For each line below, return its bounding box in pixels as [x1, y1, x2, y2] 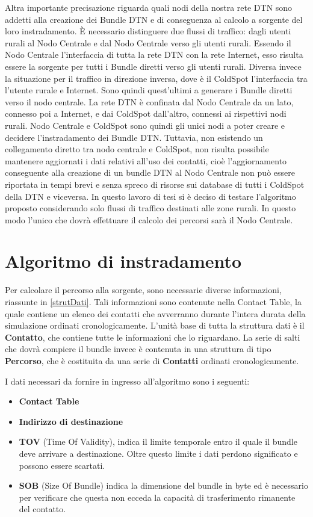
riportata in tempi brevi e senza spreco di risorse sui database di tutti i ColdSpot [5, 178, 305, 190]
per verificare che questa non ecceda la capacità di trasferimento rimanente [19, 491, 296, 503]
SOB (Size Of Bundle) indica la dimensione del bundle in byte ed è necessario [19, 479, 308, 492]
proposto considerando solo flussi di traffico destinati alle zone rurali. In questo [5, 202, 296, 214]
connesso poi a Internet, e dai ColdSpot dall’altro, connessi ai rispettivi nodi [5, 107, 287, 120]
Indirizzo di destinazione [19, 415, 123, 427]
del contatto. [19, 503, 66, 515]
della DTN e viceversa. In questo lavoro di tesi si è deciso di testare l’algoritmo [5, 190, 296, 202]
